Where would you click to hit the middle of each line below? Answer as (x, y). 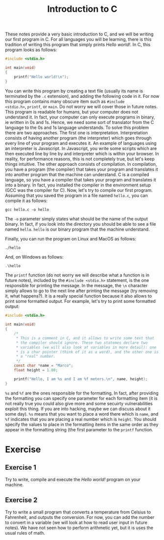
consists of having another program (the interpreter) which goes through (78, 138)
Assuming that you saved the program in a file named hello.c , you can (76, 195)
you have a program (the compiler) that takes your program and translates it (82, 169)
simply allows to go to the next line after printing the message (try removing (81, 291)
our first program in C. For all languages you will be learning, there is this (78, 39)
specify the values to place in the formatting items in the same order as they (82, 424)
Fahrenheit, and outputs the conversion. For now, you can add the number (80, 517)
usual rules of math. (25, 533)
